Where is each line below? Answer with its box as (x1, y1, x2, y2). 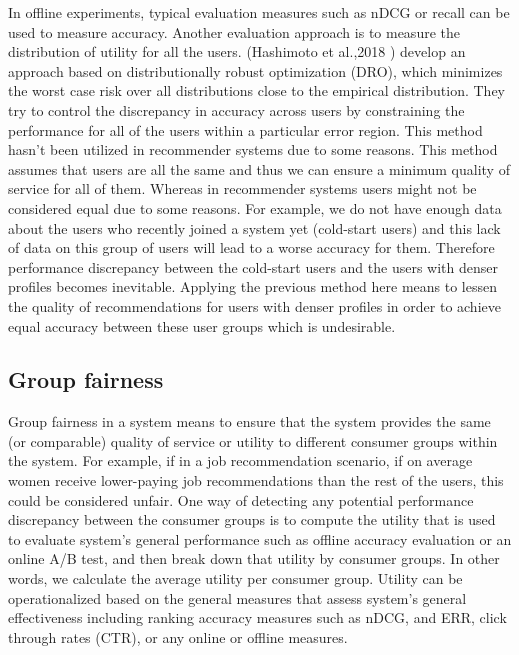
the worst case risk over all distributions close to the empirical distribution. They (8, 80, 505, 101)
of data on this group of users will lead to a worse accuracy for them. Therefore (8, 237, 495, 258)
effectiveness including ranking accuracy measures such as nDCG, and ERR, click (8, 607, 507, 628)
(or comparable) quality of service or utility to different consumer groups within (8, 430, 498, 451)
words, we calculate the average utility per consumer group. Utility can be (8, 568, 463, 589)
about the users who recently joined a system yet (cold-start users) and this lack (8, 217, 501, 238)
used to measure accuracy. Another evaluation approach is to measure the (8, 21, 460, 42)
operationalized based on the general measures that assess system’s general (8, 587, 467, 608)
